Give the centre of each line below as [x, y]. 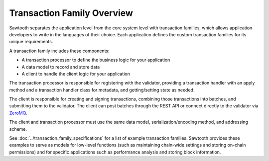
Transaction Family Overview [71, 13]
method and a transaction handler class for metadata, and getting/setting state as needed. [102, 90]
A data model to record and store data [61, 67]
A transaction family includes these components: [59, 51]
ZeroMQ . [18, 113]
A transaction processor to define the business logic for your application [96, 60]
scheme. [18, 129]
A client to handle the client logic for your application [76, 74]
